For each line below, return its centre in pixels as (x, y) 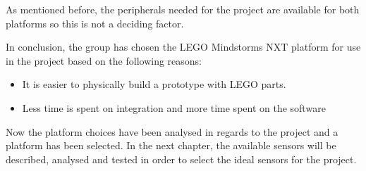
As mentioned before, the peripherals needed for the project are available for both (183, 9)
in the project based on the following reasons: (104, 60)
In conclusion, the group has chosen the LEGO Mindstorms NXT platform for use (183, 47)
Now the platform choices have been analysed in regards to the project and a (172, 131)
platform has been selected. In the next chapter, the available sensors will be (171, 145)
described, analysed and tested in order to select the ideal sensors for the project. (181, 159)
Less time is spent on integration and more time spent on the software (174, 107)
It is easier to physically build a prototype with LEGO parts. (154, 84)
